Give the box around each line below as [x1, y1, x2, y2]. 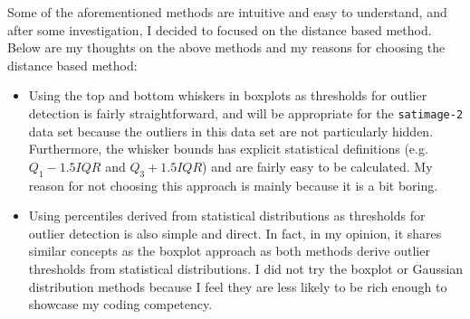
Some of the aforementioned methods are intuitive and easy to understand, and [7, 3, 447, 21]
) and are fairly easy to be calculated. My [202, 156, 433, 175]
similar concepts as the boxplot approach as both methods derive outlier [28, 241, 430, 260]
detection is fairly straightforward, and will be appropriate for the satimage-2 [28, 103, 464, 122]
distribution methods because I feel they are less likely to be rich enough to [28, 277, 447, 296]
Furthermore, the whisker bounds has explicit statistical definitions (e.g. [28, 139, 428, 158]
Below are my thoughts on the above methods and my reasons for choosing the [7, 38, 446, 57]
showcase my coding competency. [28, 295, 213, 314]
